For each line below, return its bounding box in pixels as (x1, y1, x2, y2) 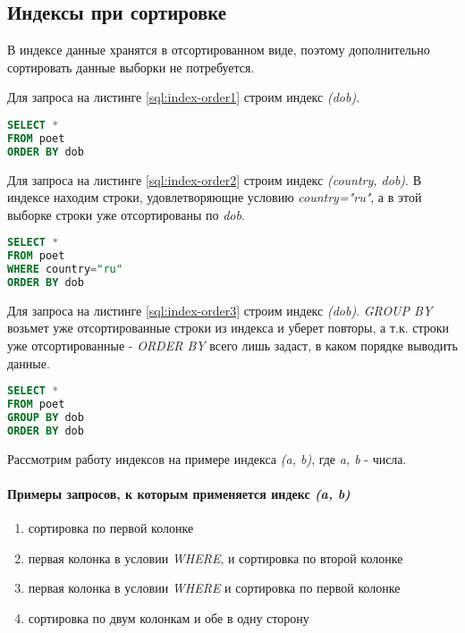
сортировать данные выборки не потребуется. (7, 57, 255, 76)
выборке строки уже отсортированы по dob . (7, 205, 245, 224)
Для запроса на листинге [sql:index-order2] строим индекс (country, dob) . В (7, 170, 421, 189)
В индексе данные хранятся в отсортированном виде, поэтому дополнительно (7, 40, 430, 59)
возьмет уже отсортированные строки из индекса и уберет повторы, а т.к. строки (7, 318, 450, 337)
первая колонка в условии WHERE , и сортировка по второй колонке (28, 548, 403, 567)
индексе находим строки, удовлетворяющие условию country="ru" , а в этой (7, 188, 422, 207)
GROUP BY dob (7, 411, 84, 425)
